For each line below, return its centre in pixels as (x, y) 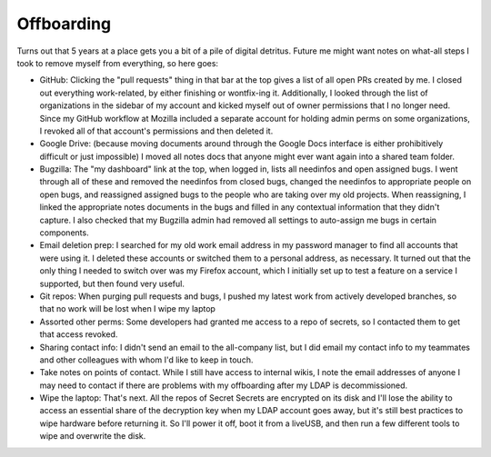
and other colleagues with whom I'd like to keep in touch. (146, 360)
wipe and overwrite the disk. (93, 436)
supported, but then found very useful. (112, 283)
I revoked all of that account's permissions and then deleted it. (156, 131)
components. (65, 233)
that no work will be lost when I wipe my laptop (127, 309)
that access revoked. (79, 334)
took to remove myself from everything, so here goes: (117, 63)
